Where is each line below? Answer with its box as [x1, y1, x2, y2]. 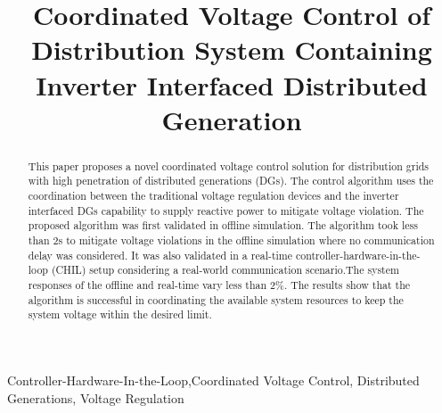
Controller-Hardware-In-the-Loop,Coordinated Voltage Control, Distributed [7, 370, 420, 389]
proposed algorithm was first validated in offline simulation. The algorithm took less [28, 218, 418, 233]
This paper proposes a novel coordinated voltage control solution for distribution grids [28, 158, 430, 173]
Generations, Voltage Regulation [7, 388, 184, 407]
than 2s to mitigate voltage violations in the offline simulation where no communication [28, 233, 435, 248]
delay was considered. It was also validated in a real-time [28, 247, 293, 262]
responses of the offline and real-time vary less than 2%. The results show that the [28, 277, 411, 292]
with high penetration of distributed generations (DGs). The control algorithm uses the [28, 173, 434, 188]
